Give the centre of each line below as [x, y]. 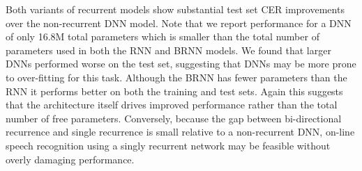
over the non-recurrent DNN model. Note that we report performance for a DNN [179, 23]
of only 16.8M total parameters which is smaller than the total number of [163, 36]
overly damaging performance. [70, 159]
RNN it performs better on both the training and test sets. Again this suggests [174, 91]
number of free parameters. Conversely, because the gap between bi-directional [174, 118]
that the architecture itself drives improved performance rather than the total [172, 105]
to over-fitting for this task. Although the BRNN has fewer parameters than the [176, 77]
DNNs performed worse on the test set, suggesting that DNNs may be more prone [181, 64]
